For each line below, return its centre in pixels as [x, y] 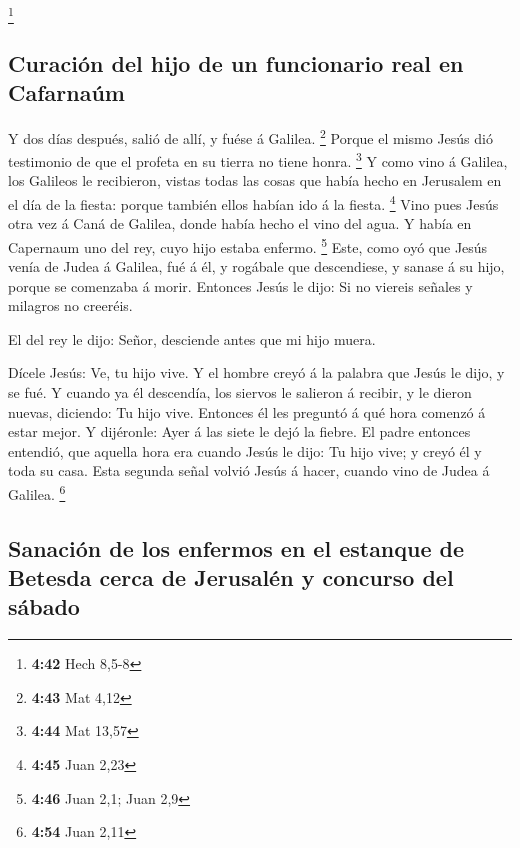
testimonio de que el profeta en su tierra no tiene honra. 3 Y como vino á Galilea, [258, 159]
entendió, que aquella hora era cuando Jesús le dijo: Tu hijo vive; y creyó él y [245, 450]
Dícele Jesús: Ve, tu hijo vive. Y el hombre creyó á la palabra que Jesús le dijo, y [256, 372]
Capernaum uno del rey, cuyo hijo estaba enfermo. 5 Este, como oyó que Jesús [248, 245]
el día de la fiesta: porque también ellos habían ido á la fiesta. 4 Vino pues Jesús [253, 202]
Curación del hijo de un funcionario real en [236, 62]
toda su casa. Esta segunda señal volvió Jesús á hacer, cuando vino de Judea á [249, 470]
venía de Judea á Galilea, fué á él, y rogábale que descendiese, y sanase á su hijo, [256, 266]
